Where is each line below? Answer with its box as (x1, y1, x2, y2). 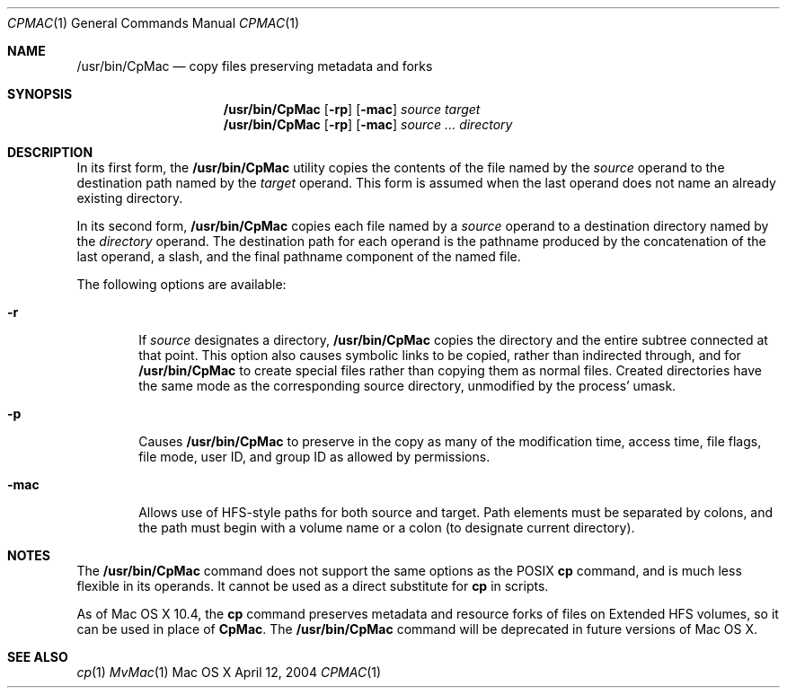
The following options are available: (76, 277, 287, 292)
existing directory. (76, 190, 183, 206)
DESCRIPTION (7, 145, 93, 160)
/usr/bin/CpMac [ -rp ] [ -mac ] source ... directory (223, 117, 513, 132)
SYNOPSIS (7, 86, 73, 101)
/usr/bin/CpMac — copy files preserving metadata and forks (76, 58, 433, 74)
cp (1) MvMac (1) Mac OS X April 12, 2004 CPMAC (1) (76, 664, 382, 680)
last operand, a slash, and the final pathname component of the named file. (76, 249, 521, 264)
